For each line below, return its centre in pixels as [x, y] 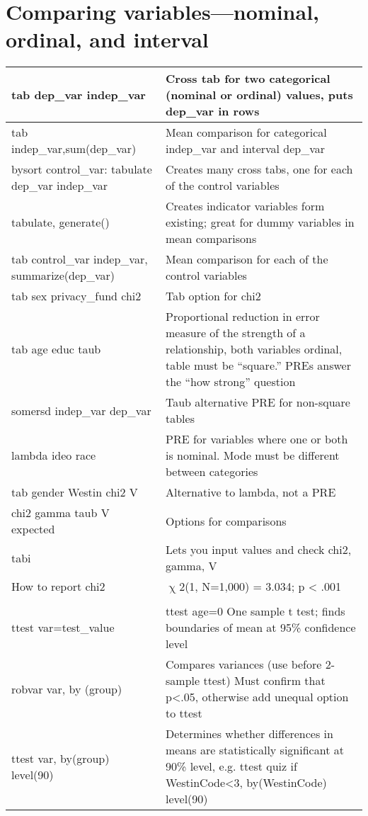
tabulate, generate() [61, 222]
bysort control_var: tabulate [82, 169]
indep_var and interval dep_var [246, 149]
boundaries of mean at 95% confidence [261, 628]
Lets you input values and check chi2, [259, 550]
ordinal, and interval [107, 39]
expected [33, 529]
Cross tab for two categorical [248, 79]
